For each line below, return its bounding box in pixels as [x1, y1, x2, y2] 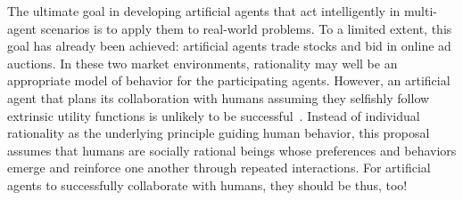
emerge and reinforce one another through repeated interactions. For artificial [7, 158, 431, 177]
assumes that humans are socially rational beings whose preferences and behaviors [7, 140, 457, 159]
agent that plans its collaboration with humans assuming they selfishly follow [7, 88, 430, 107]
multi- [404, 2, 437, 20]
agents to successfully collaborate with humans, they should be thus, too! [7, 175, 408, 194]
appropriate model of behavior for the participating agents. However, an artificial [7, 71, 451, 90]
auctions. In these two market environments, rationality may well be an [7, 53, 398, 72]
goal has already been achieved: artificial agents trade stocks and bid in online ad [7, 36, 451, 55]
